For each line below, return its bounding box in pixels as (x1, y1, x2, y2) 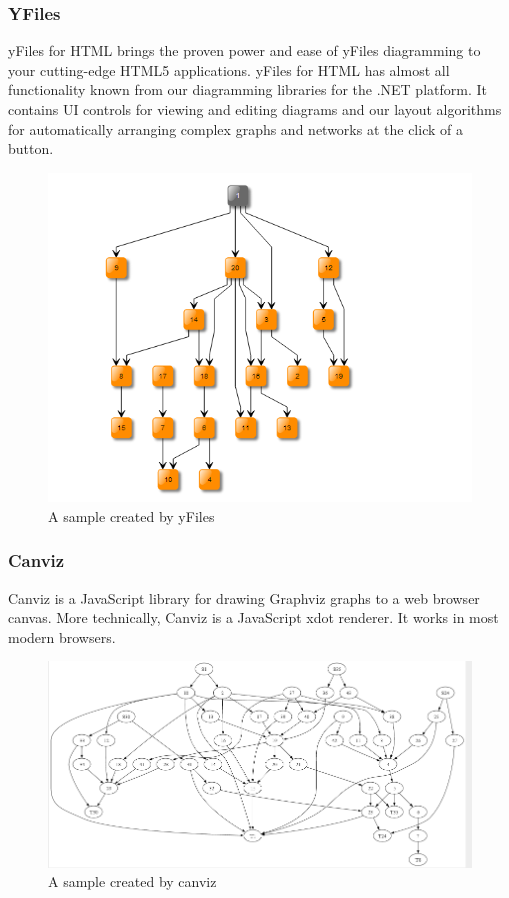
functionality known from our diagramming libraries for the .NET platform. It (8, 79, 487, 100)
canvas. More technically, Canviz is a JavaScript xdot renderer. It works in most (8, 607, 499, 628)
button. (8, 138, 54, 159)
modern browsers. (8, 626, 116, 647)
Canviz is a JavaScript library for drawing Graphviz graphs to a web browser (8, 587, 480, 608)
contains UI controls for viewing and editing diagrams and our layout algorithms (8, 99, 502, 119)
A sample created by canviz (48, 871, 217, 892)
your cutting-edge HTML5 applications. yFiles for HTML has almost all (8, 59, 450, 80)
